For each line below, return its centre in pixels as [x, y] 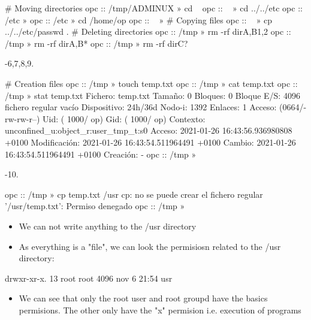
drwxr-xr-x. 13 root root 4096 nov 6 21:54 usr [89, 278]
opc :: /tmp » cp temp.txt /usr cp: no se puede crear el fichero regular [134, 194]
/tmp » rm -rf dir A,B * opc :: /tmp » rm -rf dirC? [96, 43]
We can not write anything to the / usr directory [108, 226]
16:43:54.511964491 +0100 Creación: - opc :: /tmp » [101, 154]
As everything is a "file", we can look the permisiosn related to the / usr [150, 246]
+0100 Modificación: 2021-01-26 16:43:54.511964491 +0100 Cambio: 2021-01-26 [150, 142]
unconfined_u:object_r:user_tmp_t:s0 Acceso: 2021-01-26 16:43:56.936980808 [149, 130]
